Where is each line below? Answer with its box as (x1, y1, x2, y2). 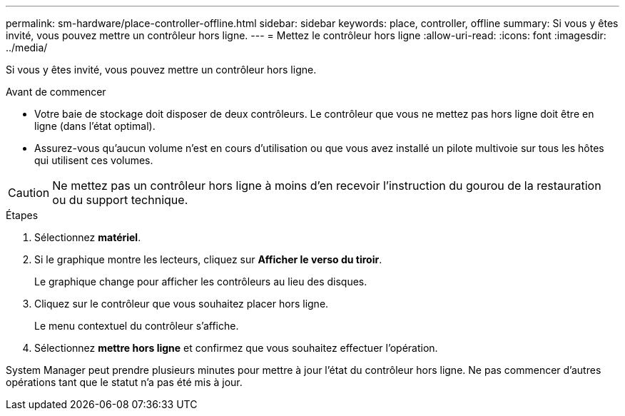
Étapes (6, 209, 39, 221)
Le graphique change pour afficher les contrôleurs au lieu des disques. (34, 275, 367, 288)
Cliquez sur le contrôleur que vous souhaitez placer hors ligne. (34, 298, 329, 310)
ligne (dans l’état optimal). (34, 120, 156, 132)
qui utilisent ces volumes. (34, 154, 153, 166)
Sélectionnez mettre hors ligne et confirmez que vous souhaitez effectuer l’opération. (34, 342, 438, 354)
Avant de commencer (6, 86, 106, 98)
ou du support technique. (52, 193, 188, 207)
